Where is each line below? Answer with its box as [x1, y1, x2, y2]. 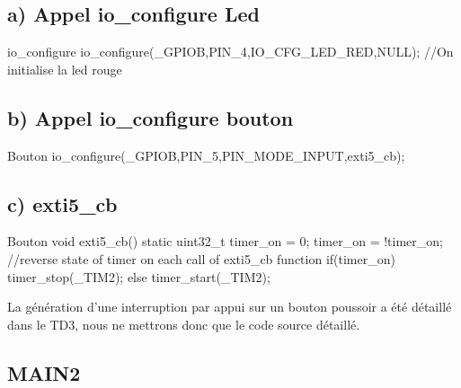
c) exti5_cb [7, 190, 118, 217]
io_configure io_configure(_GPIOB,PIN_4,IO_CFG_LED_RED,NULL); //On [7, 42, 454, 61]
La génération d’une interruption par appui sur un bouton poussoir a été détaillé [7, 297, 452, 316]
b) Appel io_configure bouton [7, 103, 294, 131]
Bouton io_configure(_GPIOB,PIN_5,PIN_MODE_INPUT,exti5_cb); [7, 145, 405, 164]
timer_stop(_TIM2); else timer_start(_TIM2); [7, 267, 270, 286]
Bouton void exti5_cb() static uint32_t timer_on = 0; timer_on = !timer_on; [7, 232, 443, 251]
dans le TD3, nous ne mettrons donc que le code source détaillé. [7, 314, 360, 333]
